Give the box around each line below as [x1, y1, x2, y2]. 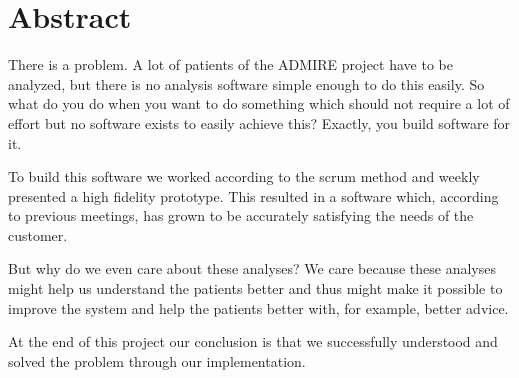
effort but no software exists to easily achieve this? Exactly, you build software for [8, 112, 511, 133]
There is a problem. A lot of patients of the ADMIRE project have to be [8, 54, 453, 75]
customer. [8, 224, 68, 245]
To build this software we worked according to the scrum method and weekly [8, 166, 480, 187]
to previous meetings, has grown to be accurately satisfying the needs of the [8, 205, 474, 226]
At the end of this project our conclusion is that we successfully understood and [8, 331, 498, 352]
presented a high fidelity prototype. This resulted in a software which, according [8, 185, 499, 206]
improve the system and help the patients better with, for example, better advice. [8, 297, 509, 318]
